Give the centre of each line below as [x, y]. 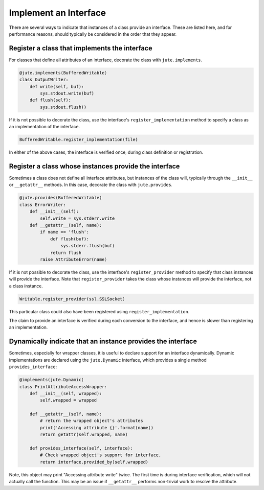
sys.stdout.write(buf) [67, 93]
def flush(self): [50, 100]
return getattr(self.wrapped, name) [84, 435]
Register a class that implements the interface [81, 48]
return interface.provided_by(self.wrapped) [94, 462]
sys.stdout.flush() [63, 107]
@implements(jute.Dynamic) [52, 380]
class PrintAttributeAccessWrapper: [63, 386]
